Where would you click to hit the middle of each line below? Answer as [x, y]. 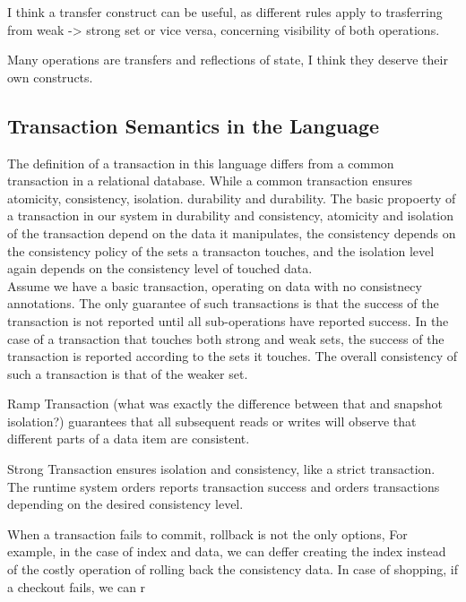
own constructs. [50, 77]
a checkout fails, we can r [77, 586]
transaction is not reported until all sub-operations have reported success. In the [228, 320]
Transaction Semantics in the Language [194, 125]
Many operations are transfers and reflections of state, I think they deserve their [228, 60]
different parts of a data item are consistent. [129, 439]
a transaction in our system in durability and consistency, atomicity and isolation [231, 215]
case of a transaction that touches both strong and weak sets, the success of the [226, 338]
